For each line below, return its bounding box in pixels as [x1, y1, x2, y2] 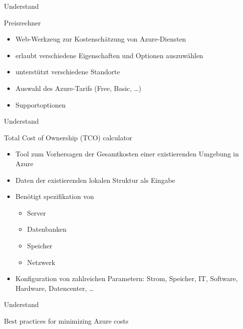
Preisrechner [4, 17, 41, 27]
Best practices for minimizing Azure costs [4, 315, 129, 326]
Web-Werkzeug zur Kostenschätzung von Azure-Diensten [15, 34, 186, 44]
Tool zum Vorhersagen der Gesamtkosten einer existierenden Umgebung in [15, 149, 239, 159]
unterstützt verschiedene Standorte [15, 66, 120, 77]
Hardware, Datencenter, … [15, 283, 94, 293]
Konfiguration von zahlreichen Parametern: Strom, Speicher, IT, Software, [15, 273, 238, 284]
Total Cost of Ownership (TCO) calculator [4, 132, 133, 142]
